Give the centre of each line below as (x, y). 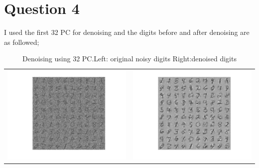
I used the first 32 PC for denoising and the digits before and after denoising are (127, 32)
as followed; (22, 42)
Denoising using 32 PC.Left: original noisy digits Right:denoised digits (129, 59)
